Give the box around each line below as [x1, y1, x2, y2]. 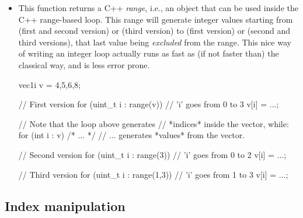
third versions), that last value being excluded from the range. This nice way [18, 36, 291, 48]
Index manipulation [5, 196, 126, 215]
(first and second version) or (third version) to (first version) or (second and [18, 24, 291, 37]
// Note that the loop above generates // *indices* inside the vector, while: [18, 117, 289, 129]
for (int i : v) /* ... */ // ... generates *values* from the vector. [18, 129, 245, 141]
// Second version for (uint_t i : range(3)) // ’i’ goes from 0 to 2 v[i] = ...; [18, 148, 287, 160]
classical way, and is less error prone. [18, 58, 150, 71]
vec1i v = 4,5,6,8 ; [18, 78, 81, 90]
